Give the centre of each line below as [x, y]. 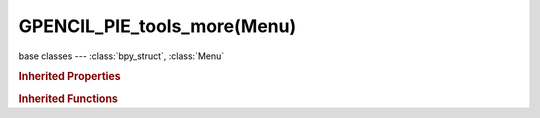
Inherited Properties [70, 77]
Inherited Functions [68, 98]
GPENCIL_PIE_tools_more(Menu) [157, 26]
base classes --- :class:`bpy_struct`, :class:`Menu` [121, 56]
